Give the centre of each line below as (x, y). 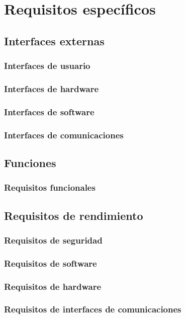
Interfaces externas (54, 41)
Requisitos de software (51, 263)
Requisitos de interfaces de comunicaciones (93, 309)
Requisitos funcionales (50, 187)
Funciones (30, 162)
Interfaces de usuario (47, 66)
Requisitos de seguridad (53, 240)
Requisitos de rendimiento (74, 215)
